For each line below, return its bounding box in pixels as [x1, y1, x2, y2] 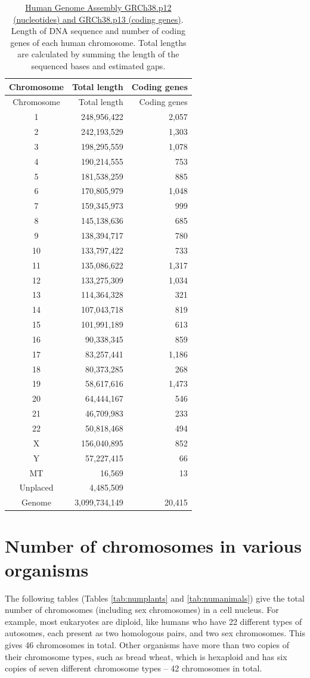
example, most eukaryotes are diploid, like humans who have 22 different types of [5, 615, 302, 627]
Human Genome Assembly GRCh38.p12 [25, 1, 172, 13]
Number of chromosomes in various [5, 534, 302, 558]
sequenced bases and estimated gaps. [31, 59, 166, 72]
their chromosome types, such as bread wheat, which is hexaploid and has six [5, 650, 287, 662]
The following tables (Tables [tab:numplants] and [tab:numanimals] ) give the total [5, 591, 305, 604]
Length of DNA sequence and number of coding [11, 24, 185, 37]
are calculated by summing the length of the [17, 48, 179, 60]
